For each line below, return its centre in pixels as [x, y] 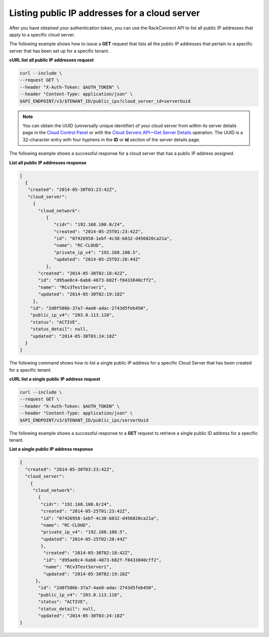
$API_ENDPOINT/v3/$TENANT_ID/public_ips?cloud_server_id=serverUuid [105, 101]
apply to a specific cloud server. [42, 34]
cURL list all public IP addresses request [52, 60]
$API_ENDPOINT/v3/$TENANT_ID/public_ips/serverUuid [84, 420]
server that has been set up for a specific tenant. [59, 51]
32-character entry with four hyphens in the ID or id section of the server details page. [111, 139]
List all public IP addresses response [48, 162]
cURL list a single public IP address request [55, 379]
